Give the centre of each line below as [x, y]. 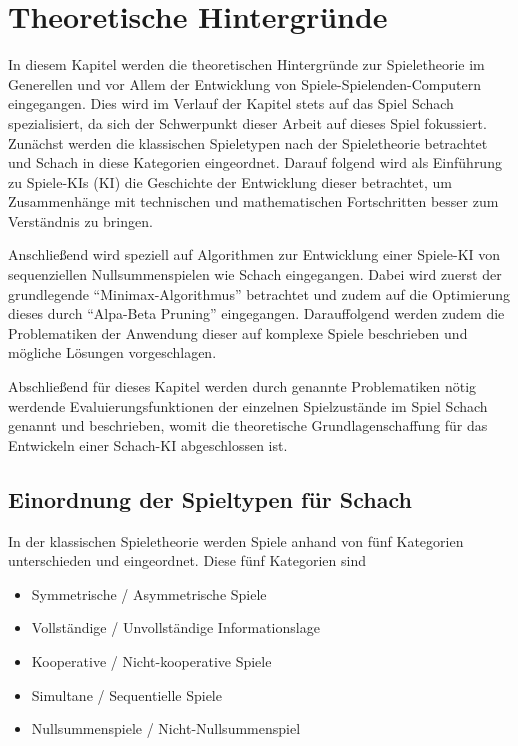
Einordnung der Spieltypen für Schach [210, 498]
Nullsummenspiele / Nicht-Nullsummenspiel [166, 728]
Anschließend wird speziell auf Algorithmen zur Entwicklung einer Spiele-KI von [254, 254]
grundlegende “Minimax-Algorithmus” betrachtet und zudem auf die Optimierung [259, 293]
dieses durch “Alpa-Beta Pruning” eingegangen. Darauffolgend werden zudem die [256, 313]
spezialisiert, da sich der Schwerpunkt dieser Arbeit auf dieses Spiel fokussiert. [247, 122]
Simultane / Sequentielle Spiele [126, 694]
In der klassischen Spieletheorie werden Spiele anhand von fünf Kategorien [236, 540]
